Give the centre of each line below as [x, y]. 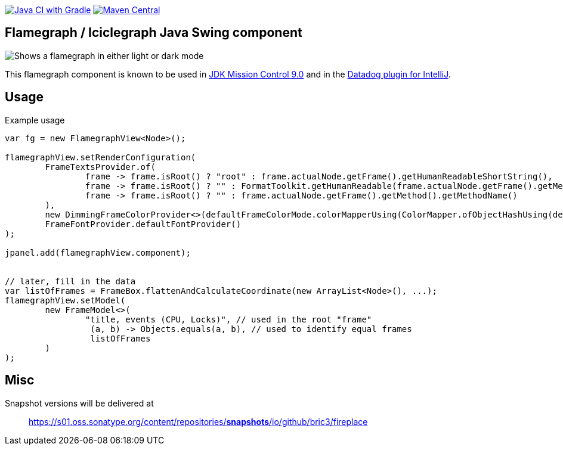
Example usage [35, 120]
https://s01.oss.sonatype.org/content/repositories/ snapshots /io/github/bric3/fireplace [198, 421]
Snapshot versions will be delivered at [79, 403]
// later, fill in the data [70, 281]
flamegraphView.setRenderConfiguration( [100, 157]
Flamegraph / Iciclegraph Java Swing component [154, 33]
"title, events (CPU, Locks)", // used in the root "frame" [228, 319]
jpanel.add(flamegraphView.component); [98, 252]
